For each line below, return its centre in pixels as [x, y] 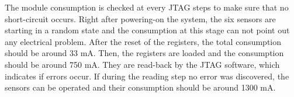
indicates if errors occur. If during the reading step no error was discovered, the [147, 76]
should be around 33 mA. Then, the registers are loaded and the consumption [144, 53]
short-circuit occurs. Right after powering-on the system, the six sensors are [140, 18]
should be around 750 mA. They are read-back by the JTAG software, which [142, 64]
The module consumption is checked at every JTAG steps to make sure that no [147, 7]
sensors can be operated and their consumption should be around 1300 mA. [140, 87]
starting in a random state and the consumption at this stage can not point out [147, 30]
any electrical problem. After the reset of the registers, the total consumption [143, 41]
